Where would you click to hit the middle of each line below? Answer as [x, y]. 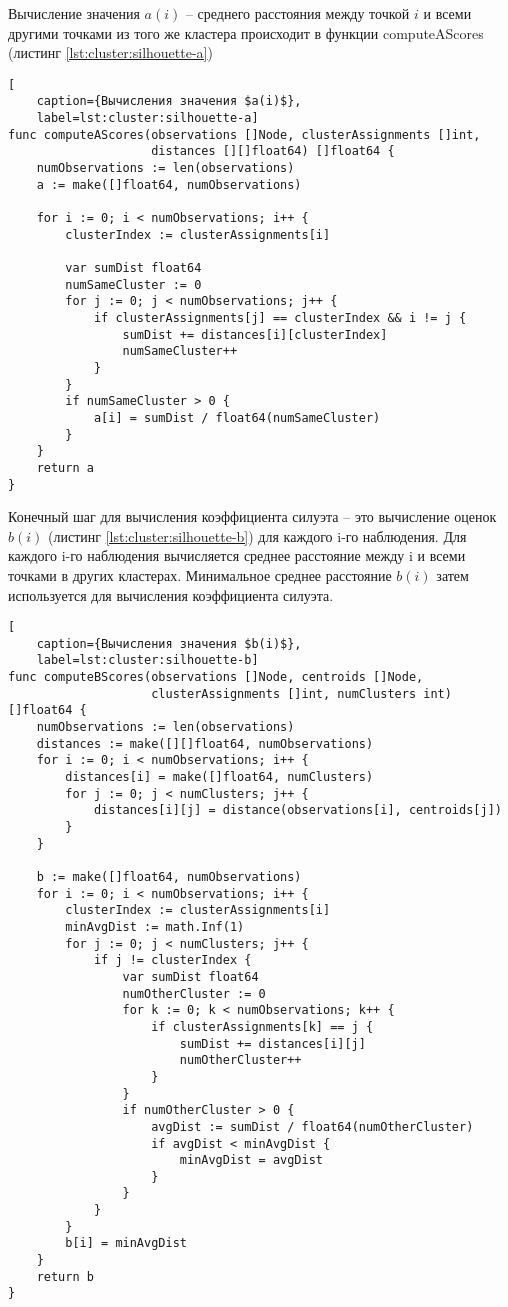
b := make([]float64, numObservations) [169, 877]
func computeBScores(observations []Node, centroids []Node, [216, 677]
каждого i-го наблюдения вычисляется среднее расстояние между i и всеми [237, 555]
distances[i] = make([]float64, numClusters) [219, 777]
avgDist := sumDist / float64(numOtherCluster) [312, 1126]
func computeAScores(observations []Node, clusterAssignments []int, [244, 134]
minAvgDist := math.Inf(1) [155, 926]
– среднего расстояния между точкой [297, 13]
